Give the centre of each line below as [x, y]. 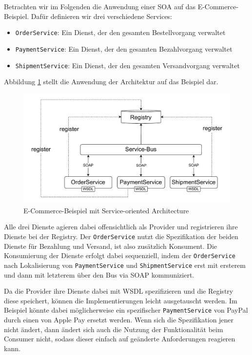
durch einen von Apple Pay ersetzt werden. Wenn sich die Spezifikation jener [119, 320]
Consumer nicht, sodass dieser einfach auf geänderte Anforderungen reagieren [120, 339]
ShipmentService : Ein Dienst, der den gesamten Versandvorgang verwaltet [127, 65]
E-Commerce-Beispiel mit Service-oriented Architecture [106, 210]
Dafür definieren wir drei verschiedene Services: [102, 16]
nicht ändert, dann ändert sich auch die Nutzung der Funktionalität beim [114, 329]
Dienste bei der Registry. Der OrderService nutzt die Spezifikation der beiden [121, 236]
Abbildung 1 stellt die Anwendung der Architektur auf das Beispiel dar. [111, 82]
